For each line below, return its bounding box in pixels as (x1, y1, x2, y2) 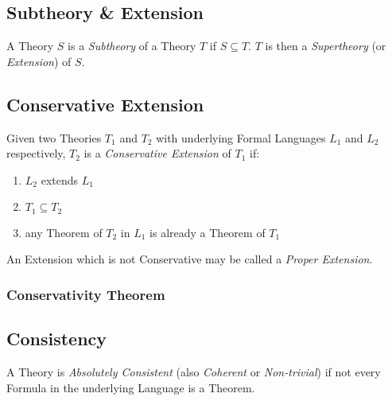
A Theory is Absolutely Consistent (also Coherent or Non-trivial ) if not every (6, 364, 381, 380)
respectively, (6, 145, 66, 162)
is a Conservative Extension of (83, 145, 231, 162)
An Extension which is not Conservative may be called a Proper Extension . (6, 251, 373, 267)
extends (41, 171, 79, 188)
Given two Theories (6, 129, 102, 146)
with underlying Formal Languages (156, 129, 326, 146)
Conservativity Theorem (6, 284, 165, 304)
